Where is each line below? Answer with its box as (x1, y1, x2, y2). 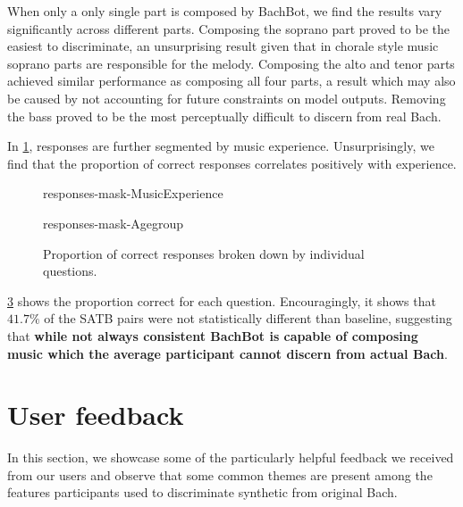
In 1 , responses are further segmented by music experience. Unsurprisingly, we (7, 137, 434, 155)
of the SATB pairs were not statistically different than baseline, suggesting (44, 309, 452, 328)
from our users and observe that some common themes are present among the (7, 465, 433, 484)
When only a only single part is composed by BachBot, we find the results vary (7, 2, 442, 20)
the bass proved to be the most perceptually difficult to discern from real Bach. (7, 106, 442, 125)
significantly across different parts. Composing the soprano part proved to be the (7, 19, 450, 37)
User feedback (7, 396, 184, 433)
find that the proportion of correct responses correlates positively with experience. (7, 154, 457, 172)
